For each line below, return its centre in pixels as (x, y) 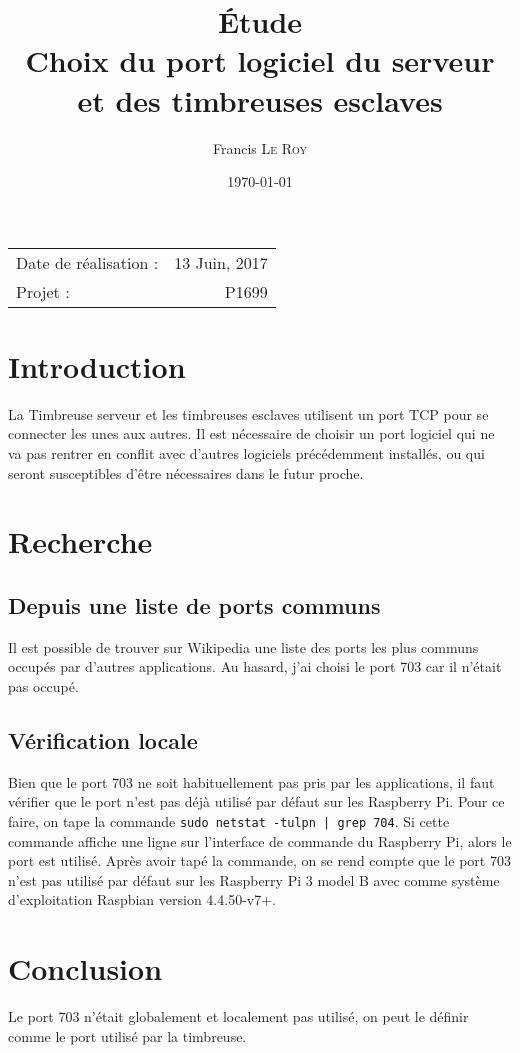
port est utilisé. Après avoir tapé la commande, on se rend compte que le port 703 (259, 860)
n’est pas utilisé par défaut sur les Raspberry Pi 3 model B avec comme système (254, 879)
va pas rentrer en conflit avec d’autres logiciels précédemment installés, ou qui (246, 453)
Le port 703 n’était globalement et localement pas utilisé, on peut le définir (238, 1016)
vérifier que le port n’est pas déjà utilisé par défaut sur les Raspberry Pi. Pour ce (256, 801)
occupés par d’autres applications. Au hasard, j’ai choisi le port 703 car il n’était (255, 666)
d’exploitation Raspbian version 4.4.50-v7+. (142, 899)
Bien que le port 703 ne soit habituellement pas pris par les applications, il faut (251, 781)
